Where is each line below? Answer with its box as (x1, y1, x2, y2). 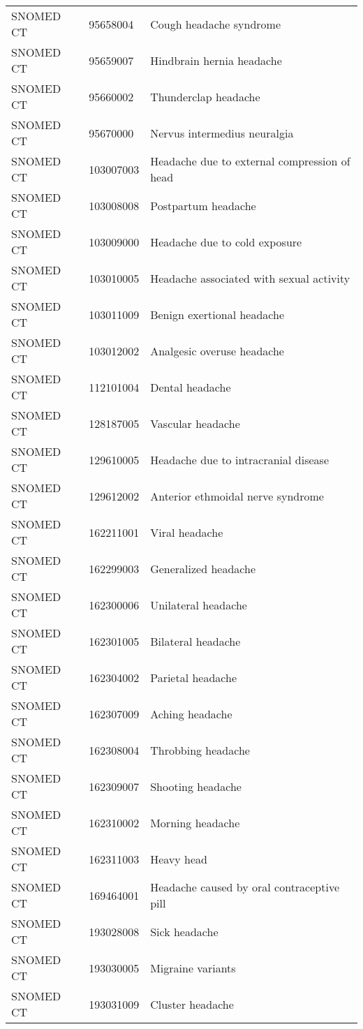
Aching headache (150, 705, 232, 722)
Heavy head (150, 850, 207, 867)
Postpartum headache (150, 197, 256, 214)
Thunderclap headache (150, 88, 260, 105)
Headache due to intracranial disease (150, 451, 329, 468)
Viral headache (150, 524, 223, 540)
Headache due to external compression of (150, 153, 350, 169)
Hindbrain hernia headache (150, 52, 282, 68)
